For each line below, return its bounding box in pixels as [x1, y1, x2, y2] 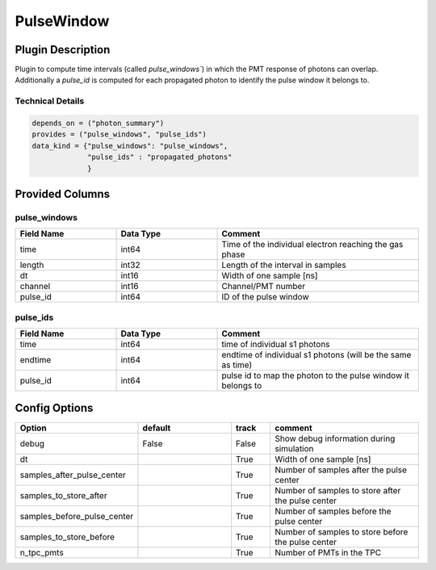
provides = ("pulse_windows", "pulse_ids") [31, 130, 208, 139]
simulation [275, 442, 314, 454]
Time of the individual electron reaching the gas [221, 239, 404, 250]
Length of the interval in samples [221, 259, 346, 270]
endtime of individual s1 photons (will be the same [221, 350, 412, 361]
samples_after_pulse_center [19, 469, 127, 480]
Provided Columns [15, 187, 111, 201]
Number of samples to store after [275, 484, 401, 496]
